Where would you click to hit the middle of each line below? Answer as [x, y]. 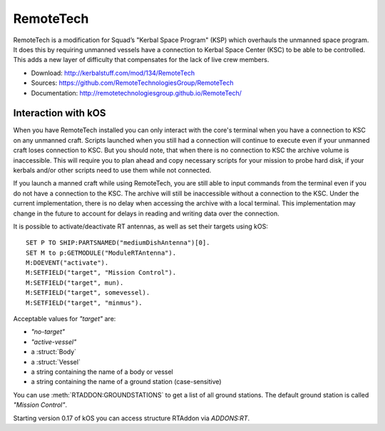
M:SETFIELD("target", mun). [75, 283]
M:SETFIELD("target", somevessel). [88, 293]
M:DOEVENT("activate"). [67, 263]
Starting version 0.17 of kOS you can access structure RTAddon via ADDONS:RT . [132, 418]
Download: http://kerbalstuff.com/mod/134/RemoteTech [113, 73]
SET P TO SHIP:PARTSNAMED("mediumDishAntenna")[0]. [118, 243]
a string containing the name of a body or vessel [102, 372]
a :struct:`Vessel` [56, 362]
